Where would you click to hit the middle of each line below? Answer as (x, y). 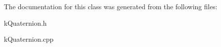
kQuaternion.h (25, 23)
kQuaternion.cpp (29, 39)
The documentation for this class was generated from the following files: (111, 6)
